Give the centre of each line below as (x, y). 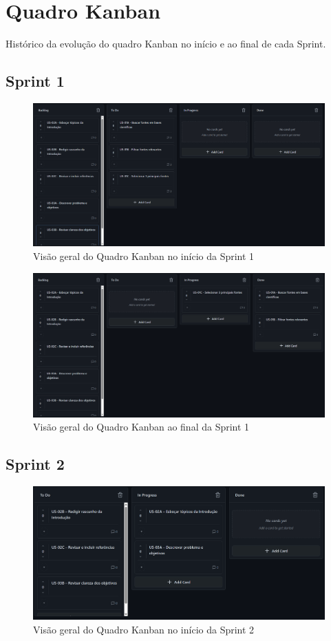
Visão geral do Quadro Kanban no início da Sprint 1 (144, 256)
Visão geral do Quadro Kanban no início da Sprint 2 (144, 629)
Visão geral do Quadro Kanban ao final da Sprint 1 (141, 427)
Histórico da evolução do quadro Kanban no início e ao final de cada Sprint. (166, 44)
